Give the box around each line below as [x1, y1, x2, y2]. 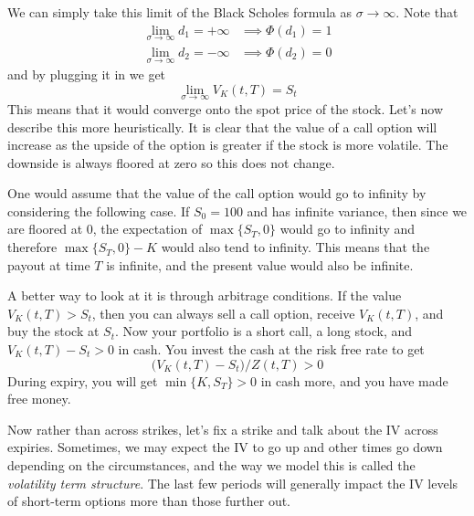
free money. [7, 389, 71, 408]
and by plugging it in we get [7, 65, 166, 84]
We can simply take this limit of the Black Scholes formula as [7, 3, 352, 21]
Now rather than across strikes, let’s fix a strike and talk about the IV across [7, 419, 438, 438]
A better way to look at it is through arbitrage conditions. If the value [7, 286, 402, 305]
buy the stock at [7, 321, 100, 341]
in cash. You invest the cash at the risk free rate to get [118, 340, 425, 359]
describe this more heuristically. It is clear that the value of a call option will [7, 117, 437, 136]
